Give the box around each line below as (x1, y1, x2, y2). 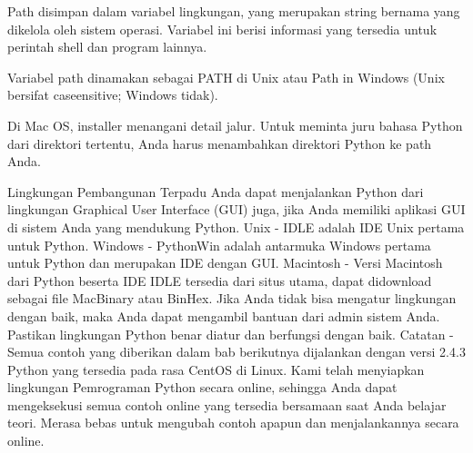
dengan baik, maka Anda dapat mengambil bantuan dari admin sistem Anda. (7, 306, 440, 325)
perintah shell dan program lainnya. (7, 37, 207, 56)
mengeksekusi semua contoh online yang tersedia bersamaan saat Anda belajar (7, 395, 447, 414)
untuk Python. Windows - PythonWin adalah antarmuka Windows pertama (7, 235, 431, 254)
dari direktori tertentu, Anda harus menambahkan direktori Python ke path (7, 133, 432, 153)
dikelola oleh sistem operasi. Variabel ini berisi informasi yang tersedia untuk (7, 19, 438, 38)
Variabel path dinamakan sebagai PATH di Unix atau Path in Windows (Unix (7, 67, 445, 86)
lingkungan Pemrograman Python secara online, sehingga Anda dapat (7, 378, 398, 397)
